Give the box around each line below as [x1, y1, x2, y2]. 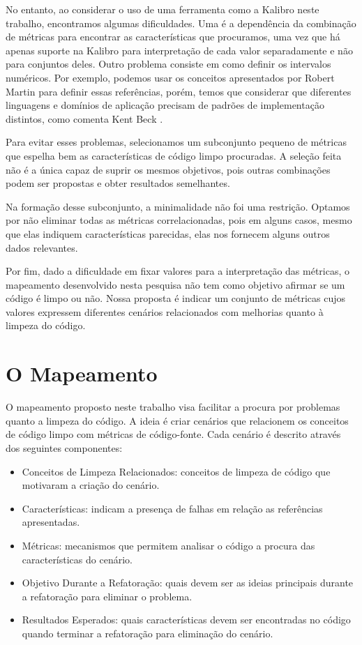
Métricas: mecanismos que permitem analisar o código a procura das [22, 538, 315, 552]
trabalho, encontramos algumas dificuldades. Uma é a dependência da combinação [6, 15, 356, 30]
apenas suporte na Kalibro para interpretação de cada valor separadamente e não [6, 43, 353, 57]
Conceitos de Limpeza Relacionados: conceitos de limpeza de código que [22, 464, 331, 478]
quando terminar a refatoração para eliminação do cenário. [22, 625, 273, 640]
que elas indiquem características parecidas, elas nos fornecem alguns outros [6, 226, 330, 241]
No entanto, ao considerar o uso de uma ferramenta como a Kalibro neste [6, 2, 319, 16]
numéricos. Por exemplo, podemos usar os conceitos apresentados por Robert [6, 70, 335, 84]
